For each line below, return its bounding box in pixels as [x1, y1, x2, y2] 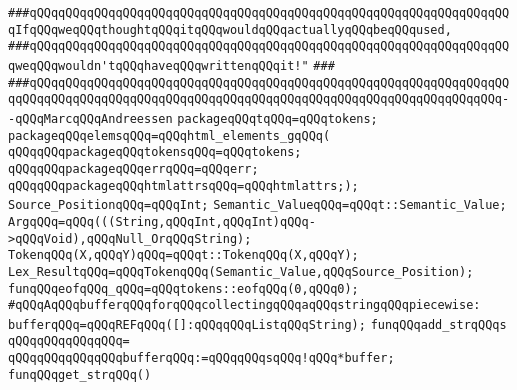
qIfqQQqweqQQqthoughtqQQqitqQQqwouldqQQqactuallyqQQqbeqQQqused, [8, 22, 452, 37]
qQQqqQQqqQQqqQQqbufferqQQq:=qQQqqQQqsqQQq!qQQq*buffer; [8, 351, 395, 366]
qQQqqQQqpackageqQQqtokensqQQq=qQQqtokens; [8, 145, 302, 160]
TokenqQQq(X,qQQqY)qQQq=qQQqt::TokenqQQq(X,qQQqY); [8, 248, 359, 263]
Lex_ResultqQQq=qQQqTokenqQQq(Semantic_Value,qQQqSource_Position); [8, 264, 474, 279]
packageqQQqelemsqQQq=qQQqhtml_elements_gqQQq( [8, 128, 331, 143]
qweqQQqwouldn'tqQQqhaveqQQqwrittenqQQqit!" [8, 58, 309, 73]
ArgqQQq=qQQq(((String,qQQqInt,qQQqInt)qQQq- [8, 214, 316, 229]
